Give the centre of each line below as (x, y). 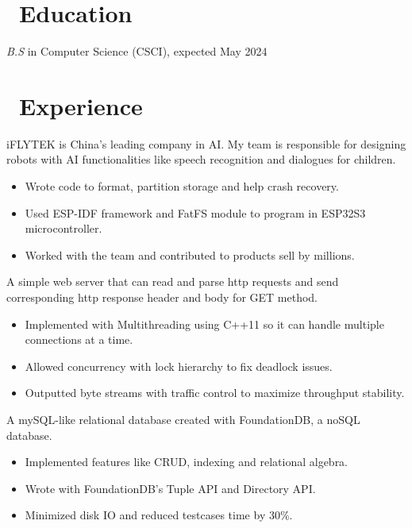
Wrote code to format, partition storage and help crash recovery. (182, 186)
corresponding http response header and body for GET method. (162, 297)
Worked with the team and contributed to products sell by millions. (190, 254)
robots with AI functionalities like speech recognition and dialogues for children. (201, 159)
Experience (81, 105)
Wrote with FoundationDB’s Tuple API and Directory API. (170, 488)
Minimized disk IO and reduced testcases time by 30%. (159, 515)
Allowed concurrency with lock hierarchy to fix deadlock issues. (179, 366)
